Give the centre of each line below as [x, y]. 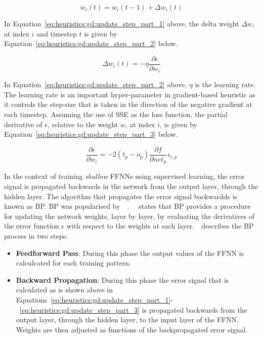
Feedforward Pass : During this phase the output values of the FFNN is [130, 253]
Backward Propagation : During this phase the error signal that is [122, 279]
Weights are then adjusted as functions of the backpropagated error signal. [132, 329]
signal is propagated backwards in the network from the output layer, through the [131, 186]
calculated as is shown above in [64, 290]
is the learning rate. [225, 84]
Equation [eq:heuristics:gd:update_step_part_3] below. [91, 134]
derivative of [23, 124]
